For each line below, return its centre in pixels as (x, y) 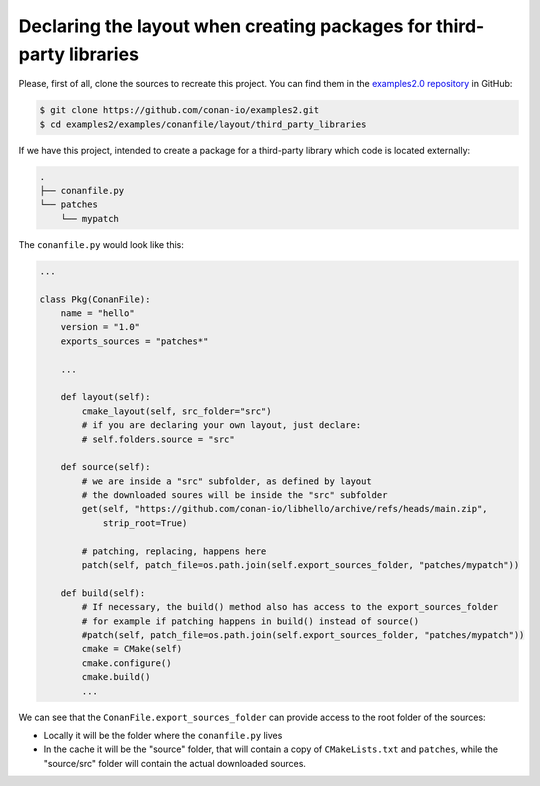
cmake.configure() (126, 663)
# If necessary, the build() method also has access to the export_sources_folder (290, 607)
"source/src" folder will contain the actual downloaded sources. (175, 763)
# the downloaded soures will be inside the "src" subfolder (234, 495)
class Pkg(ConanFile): (95, 299)
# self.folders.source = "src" (158, 439)
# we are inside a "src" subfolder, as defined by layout (226, 481)
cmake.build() (116, 677)
